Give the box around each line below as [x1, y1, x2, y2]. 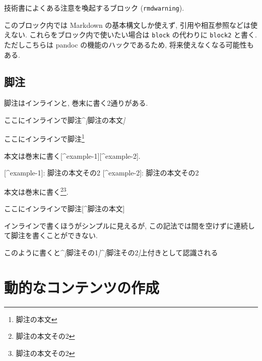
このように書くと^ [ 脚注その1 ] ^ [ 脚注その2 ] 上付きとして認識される [4, 247, 218, 257]
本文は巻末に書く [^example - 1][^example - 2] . [4, 150, 141, 161]
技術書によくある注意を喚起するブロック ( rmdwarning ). [4, 3, 184, 13]
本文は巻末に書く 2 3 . [4, 185, 69, 197]
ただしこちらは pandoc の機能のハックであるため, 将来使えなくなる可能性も [4, 39, 254, 50]
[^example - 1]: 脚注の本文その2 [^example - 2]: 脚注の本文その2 [4, 167, 199, 178]
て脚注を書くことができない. [4, 230, 98, 241]
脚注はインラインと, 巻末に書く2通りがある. [4, 98, 148, 108]
